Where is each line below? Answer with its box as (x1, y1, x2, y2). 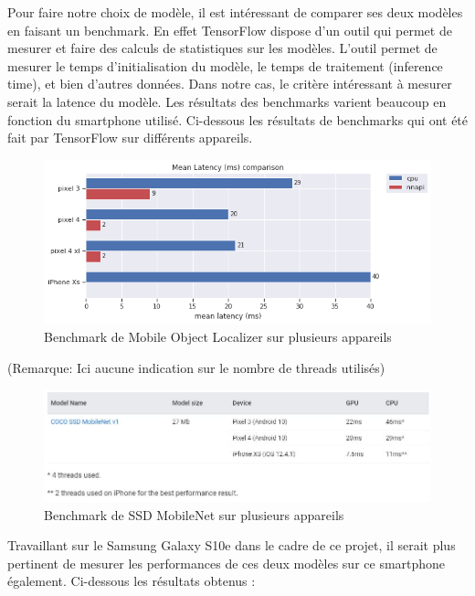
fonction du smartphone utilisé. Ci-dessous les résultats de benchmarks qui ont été (7, 110, 469, 129)
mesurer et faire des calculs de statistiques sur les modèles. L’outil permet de (7, 38, 438, 58)
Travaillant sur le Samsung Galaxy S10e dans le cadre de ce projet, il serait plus (7, 536, 456, 555)
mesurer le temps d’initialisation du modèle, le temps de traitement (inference (7, 56, 443, 75)
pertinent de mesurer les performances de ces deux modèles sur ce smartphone (7, 553, 446, 572)
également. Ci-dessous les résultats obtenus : (7, 571, 256, 591)
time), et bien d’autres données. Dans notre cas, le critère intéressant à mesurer (7, 74, 452, 93)
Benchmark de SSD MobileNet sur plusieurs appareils (44, 505, 344, 524)
